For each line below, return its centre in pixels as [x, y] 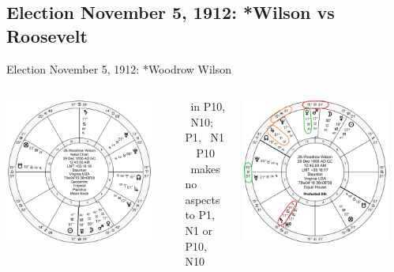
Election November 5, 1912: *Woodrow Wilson [119, 68]
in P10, [208, 106]
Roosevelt [47, 35]
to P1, [200, 215]
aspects [203, 199]
